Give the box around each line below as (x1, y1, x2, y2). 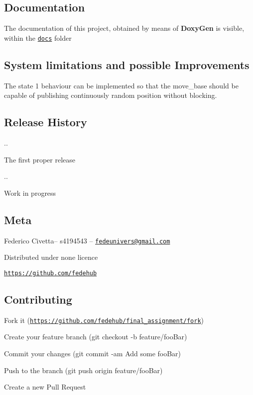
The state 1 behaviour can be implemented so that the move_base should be (4, 80, 239, 90)
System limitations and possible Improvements (4, 57, 250, 72)
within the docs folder (4, 32, 72, 43)
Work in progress (4, 187, 56, 198)
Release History (4, 114, 87, 130)
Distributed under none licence (4, 252, 98, 262)
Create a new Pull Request (4, 382, 86, 392)
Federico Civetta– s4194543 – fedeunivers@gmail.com (4, 235, 170, 245)
